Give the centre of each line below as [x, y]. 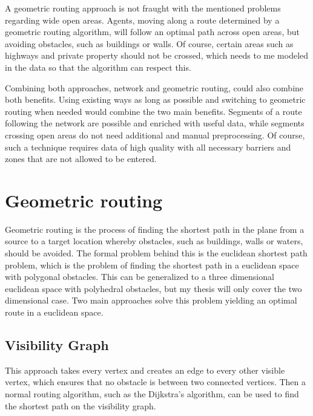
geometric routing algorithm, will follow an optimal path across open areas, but [152, 32]
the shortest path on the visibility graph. [81, 405]
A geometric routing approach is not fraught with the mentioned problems [143, 8]
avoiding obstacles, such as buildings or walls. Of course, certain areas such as [149, 43]
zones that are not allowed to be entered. [81, 159]
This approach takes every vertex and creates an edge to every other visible [145, 370]
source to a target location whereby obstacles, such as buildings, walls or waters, [154, 241]
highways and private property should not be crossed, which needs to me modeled [157, 55]
